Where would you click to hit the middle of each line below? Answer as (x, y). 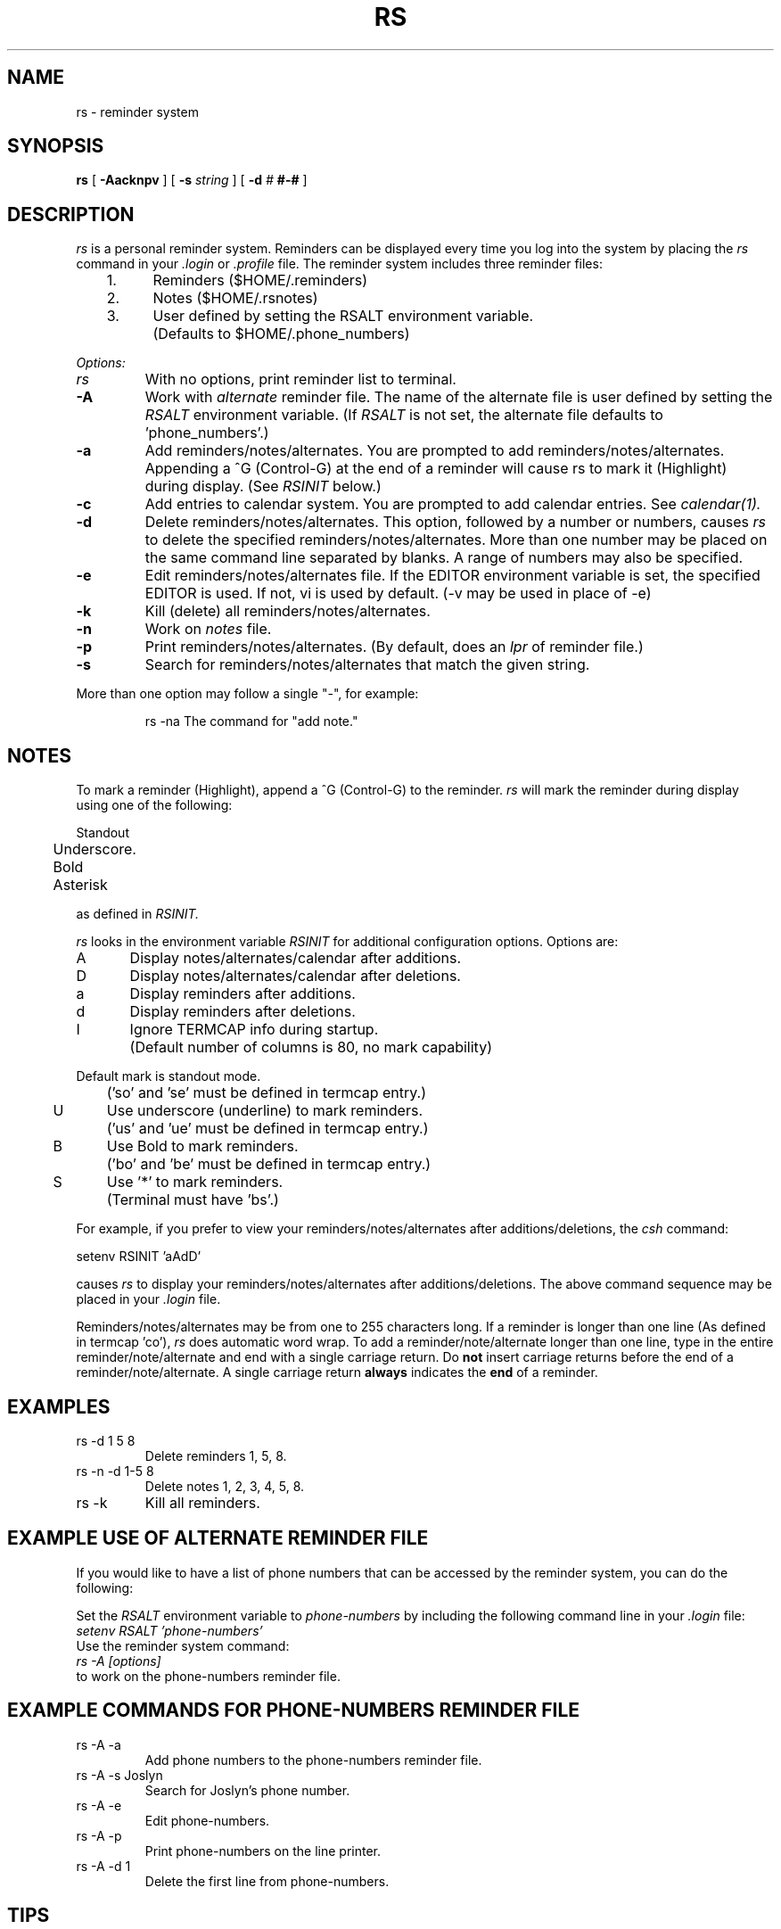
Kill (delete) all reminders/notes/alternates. (288, 611)
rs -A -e (99, 1805)
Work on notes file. (208, 629)
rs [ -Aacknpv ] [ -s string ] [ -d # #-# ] (192, 180)
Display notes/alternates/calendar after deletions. (295, 976)
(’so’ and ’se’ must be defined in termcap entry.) (267, 1093)
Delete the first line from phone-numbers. (267, 1881)
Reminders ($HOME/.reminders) (260, 280)
